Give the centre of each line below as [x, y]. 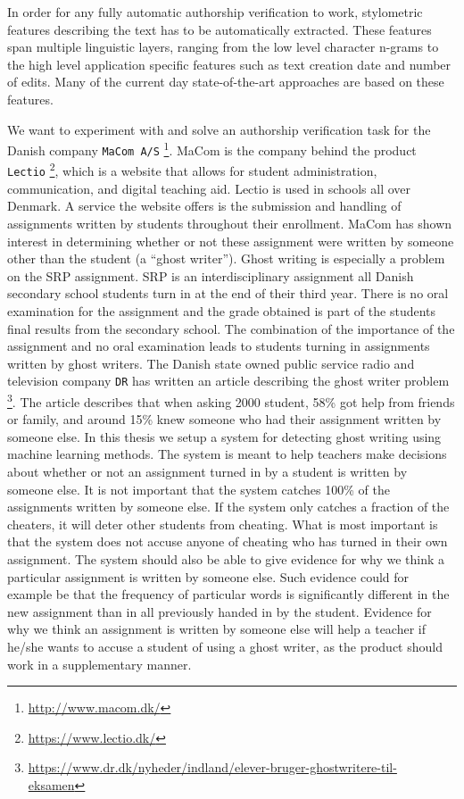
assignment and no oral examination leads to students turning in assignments [219, 346]
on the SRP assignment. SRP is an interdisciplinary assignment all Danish [211, 275]
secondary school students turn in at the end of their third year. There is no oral [228, 293]
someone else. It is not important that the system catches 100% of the [199, 489]
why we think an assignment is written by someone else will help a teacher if [217, 629]
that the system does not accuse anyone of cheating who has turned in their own [228, 541]
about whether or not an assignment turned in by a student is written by [207, 471]
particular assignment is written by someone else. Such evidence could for [208, 576]
